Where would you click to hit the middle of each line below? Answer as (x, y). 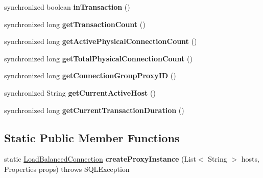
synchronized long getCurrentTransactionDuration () (94, 110)
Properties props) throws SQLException (67, 169)
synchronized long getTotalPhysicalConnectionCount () (98, 58)
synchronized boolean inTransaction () (67, 7)
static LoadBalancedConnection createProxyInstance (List (100, 159)
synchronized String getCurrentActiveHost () (80, 92)
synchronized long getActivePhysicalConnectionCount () (101, 41)
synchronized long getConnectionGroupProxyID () (90, 75)
